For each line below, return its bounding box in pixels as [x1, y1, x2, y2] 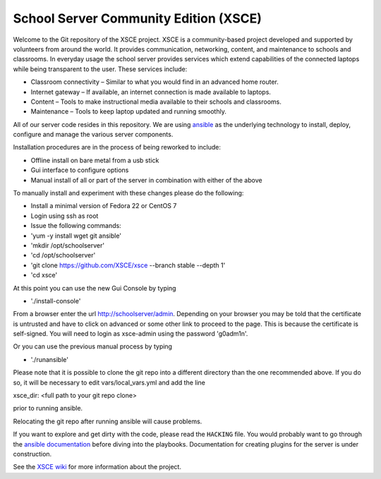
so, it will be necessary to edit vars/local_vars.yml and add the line [13, 378, 206, 387]
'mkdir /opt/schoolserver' [30, 241, 105, 250]
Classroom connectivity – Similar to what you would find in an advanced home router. [30, 78, 279, 86]
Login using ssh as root [30, 212, 99, 220]
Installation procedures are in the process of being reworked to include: [13, 143, 222, 152]
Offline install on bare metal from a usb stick [30, 156, 159, 164]
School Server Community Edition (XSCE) [13, 11, 262, 26]
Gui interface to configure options [30, 166, 129, 174]
